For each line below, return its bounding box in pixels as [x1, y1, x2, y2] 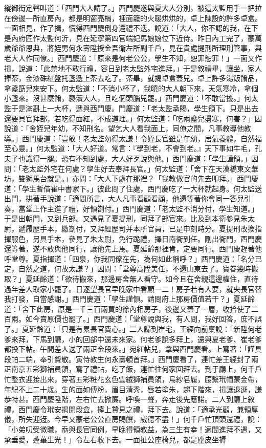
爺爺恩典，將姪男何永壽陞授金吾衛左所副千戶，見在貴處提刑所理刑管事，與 [11, 42, 262, 53]
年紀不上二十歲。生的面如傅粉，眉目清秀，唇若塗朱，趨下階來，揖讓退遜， [4, 383, 255, 394]
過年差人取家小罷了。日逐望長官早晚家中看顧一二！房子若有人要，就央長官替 [4, 283, 262, 294]
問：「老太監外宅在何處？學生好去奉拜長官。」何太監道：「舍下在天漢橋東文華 [4, 163, 258, 174]
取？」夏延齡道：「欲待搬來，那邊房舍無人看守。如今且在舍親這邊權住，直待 [4, 273, 258, 284]
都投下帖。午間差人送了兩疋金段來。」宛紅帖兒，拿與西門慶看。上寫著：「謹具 [4, 344, 262, 354]
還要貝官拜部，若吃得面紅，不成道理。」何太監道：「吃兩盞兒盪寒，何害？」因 [4, 113, 262, 123]
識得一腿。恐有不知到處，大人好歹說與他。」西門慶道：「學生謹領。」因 [25, 153, 258, 163]
